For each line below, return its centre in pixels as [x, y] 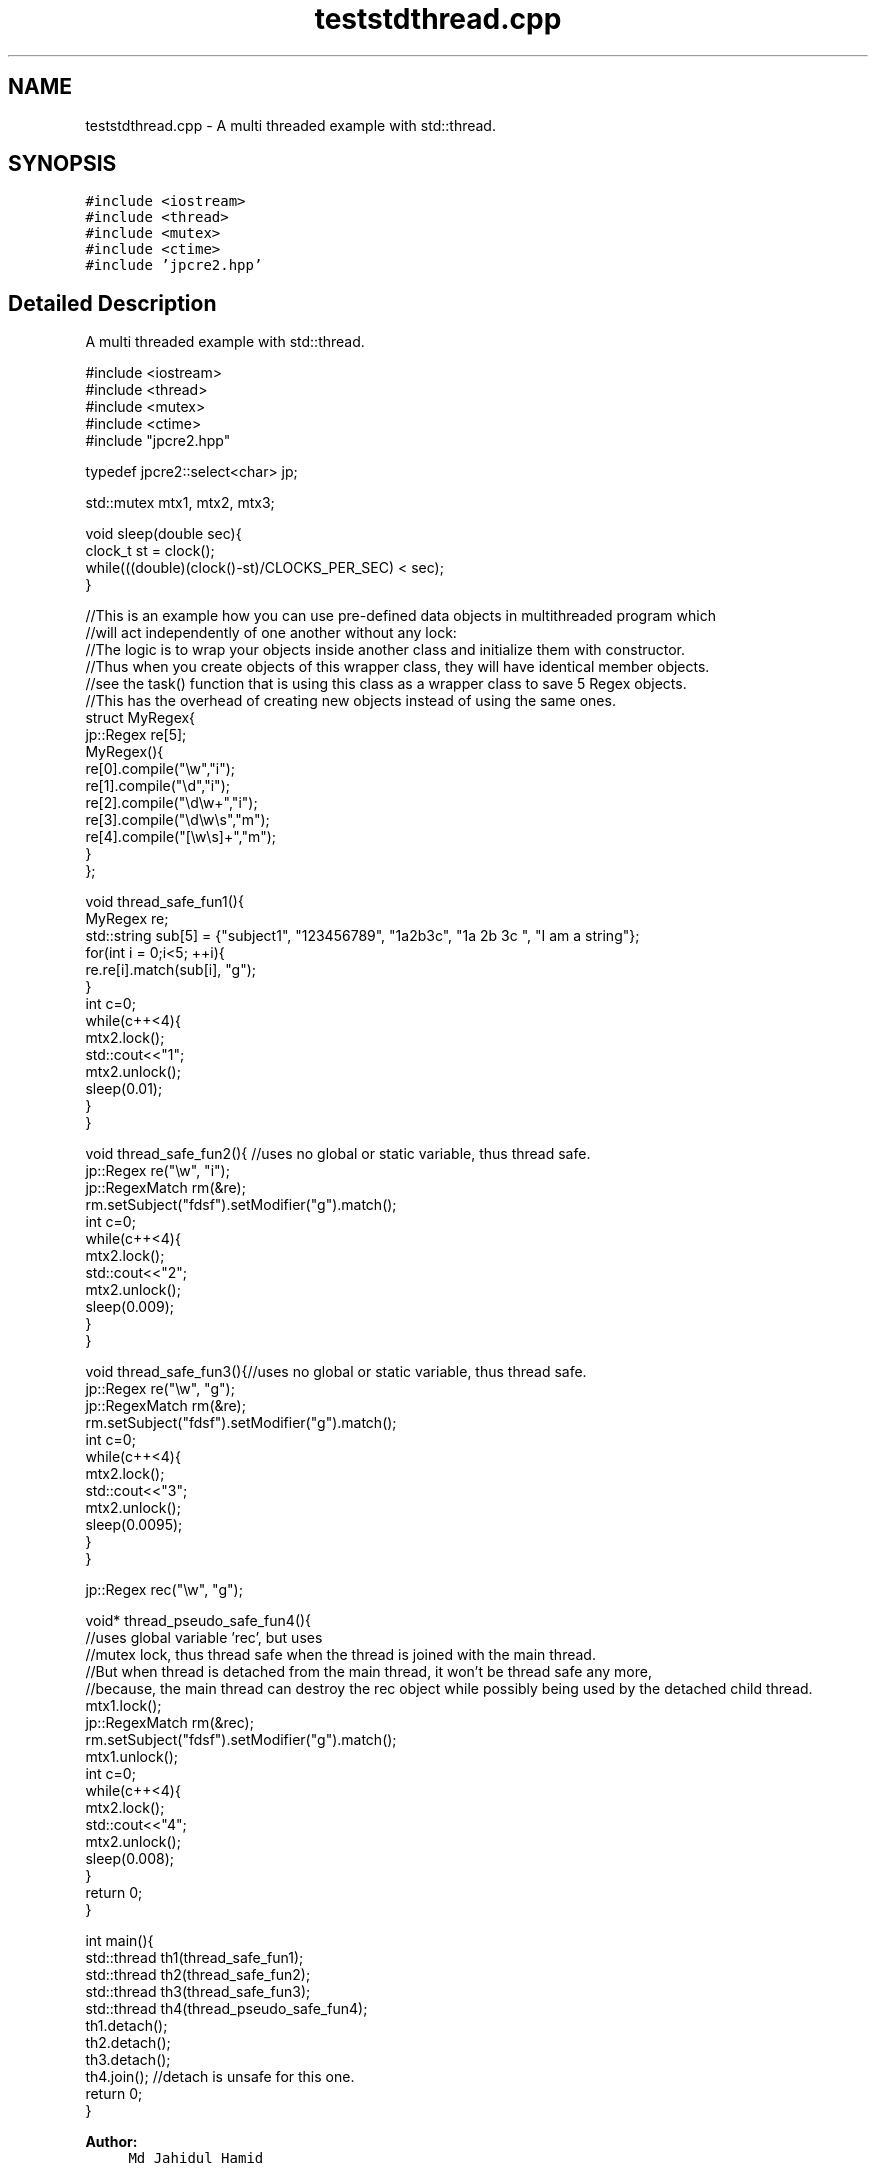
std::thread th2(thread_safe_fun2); [198, 1975]
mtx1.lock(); [123, 1706]
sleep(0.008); [129, 1859]
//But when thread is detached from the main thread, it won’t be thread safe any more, [368, 1672]
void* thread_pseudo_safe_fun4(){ [198, 1621]
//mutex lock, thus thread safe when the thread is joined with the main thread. [340, 1655]
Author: [111, 2142]
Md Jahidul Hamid [196, 2158]
